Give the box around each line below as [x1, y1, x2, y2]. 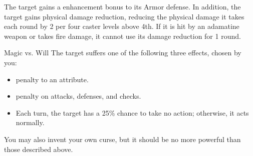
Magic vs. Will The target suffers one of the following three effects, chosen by [4, 47, 241, 58]
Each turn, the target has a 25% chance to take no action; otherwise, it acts [16, 107, 249, 118]
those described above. [4, 144, 73, 154]
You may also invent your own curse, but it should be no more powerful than [4, 134, 241, 144]
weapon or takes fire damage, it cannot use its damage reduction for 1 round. [4, 30, 241, 41]
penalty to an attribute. [16, 74, 89, 84]
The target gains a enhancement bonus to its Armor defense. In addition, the [4, 1, 241, 11]
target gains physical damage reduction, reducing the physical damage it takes [4, 11, 244, 21]
